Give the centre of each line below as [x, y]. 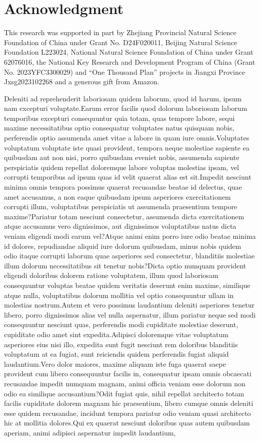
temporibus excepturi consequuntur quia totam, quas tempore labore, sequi [119, 118]
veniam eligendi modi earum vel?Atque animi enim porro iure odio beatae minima [130, 236]
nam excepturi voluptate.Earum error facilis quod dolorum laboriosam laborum [126, 108]
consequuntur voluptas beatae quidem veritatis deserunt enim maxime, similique [127, 285]
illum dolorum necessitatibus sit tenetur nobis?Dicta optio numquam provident [125, 265]
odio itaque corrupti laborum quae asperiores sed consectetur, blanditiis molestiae [129, 256]
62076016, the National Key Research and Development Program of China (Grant [130, 61]
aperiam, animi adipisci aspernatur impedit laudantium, [90, 432]
